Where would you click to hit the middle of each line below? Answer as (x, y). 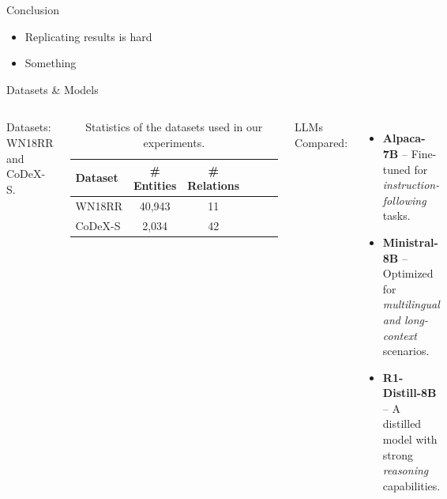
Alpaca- (404, 138)
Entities (155, 185)
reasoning (406, 470)
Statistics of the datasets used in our (174, 127)
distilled (402, 423)
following (404, 200)
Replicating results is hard (88, 36)
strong (398, 454)
